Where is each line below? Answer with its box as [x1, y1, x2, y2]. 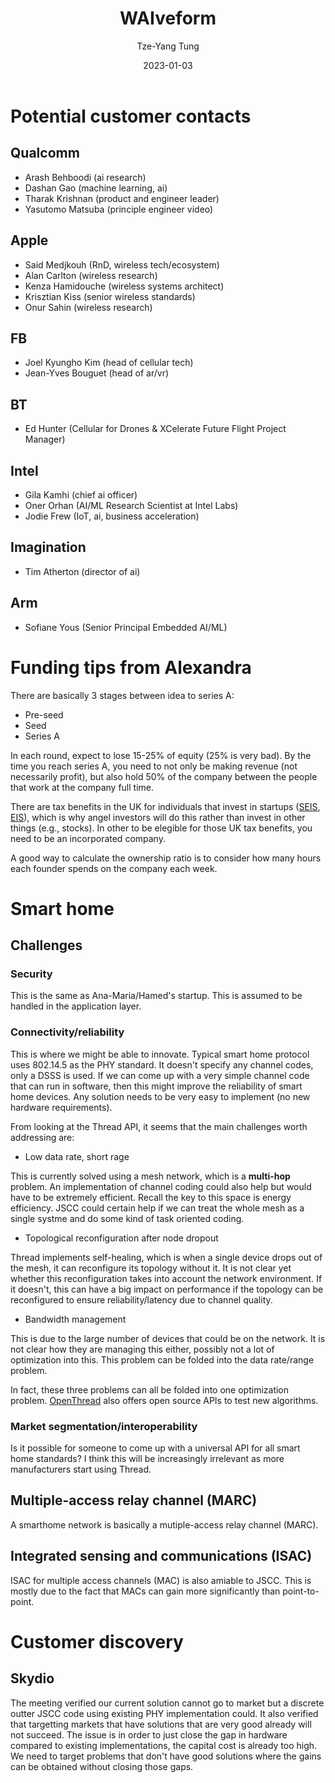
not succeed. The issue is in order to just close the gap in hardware [10, 1728, 288, 1741]
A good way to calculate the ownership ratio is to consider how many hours [10, 852, 322, 864]
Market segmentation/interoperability [10, 1419, 198, 1433]
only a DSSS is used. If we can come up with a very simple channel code [10, 1069, 310, 1081]
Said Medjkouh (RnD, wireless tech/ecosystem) [24, 258, 220, 271]
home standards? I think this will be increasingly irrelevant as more [10, 1453, 285, 1465]
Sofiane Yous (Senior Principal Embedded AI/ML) [24, 621, 228, 633]
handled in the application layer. [10, 1000, 142, 1012]
